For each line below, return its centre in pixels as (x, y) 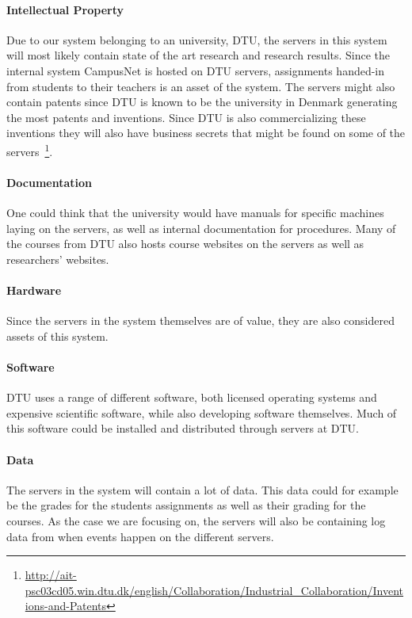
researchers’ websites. (58, 259)
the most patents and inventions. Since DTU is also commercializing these (186, 117)
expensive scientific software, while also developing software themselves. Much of (202, 412)
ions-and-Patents (66, 606)
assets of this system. (57, 336)
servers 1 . (30, 150)
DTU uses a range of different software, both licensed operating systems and (192, 397)
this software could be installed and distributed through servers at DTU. (183, 428)
